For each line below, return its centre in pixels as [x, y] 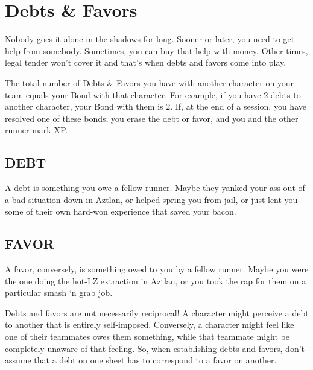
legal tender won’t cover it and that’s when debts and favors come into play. [146, 62]
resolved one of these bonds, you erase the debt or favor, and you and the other [152, 118]
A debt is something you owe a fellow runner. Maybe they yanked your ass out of [155, 188]
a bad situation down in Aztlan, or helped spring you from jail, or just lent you [151, 199]
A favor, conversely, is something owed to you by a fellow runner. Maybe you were [157, 269]
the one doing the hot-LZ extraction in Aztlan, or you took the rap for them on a [156, 281]
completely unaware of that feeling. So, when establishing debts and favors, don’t [155, 348]
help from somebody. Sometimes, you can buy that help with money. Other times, [156, 50]
